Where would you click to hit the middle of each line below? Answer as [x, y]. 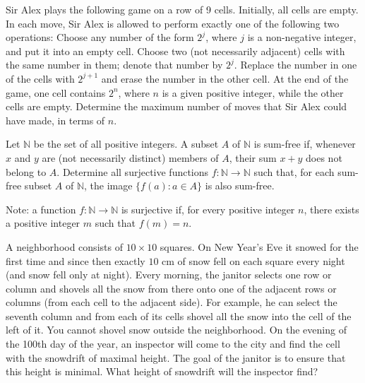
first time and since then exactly [76, 260]
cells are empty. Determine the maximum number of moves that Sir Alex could [176, 106]
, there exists [331, 209]
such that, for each [294, 171]
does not [324, 157]
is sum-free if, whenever [305, 144]
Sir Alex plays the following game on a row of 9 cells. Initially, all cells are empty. [182, 9]
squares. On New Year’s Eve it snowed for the [259, 246]
